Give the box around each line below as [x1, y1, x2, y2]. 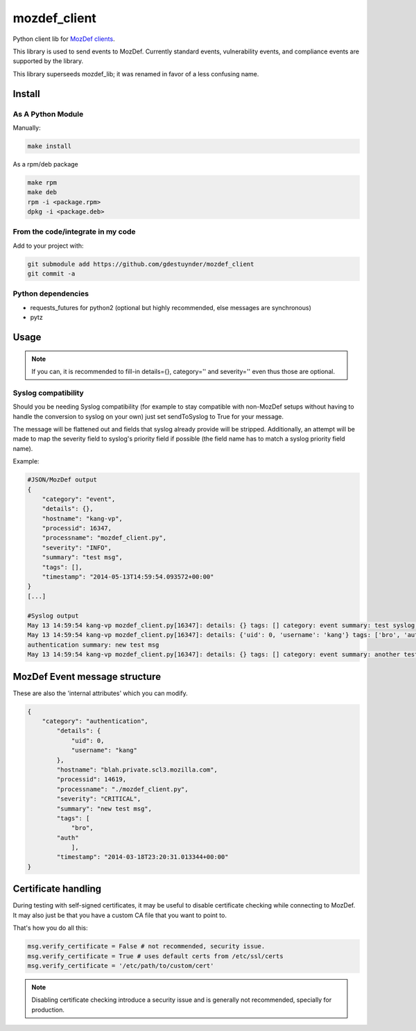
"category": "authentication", [42, 717, 148, 725]
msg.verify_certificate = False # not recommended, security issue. [27, 942, 266, 951]
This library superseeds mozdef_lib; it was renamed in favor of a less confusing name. [12, 69, 259, 78]
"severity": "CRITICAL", [56, 795, 141, 803]
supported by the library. [12, 57, 84, 65]
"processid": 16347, [42, 525, 112, 532]
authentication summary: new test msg [27, 640, 159, 649]
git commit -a [27, 270, 76, 278]
